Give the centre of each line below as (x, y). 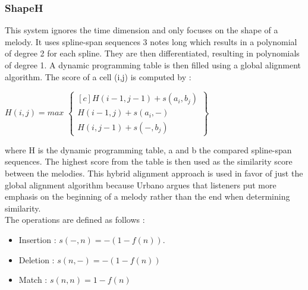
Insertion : (37, 239)
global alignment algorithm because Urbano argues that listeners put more (141, 185)
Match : (33, 280)
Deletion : (37, 259)
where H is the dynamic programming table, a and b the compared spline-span (148, 149)
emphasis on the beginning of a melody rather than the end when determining (147, 196)
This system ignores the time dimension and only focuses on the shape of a (142, 30)
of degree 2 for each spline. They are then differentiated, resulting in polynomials (152, 53)
